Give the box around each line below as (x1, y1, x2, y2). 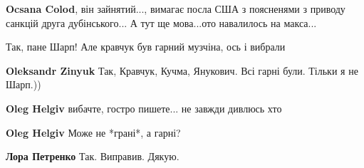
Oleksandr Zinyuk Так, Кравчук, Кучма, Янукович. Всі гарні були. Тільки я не (6, 63, 358, 78)
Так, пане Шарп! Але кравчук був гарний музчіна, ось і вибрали (6, 39, 286, 54)
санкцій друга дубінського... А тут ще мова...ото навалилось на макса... (6, 15, 317, 30)
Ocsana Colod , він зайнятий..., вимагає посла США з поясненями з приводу (6, 1, 345, 16)
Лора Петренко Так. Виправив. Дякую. (6, 149, 180, 164)
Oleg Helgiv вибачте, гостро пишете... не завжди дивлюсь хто (6, 100, 282, 115)
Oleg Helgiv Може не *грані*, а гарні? (6, 125, 181, 140)
